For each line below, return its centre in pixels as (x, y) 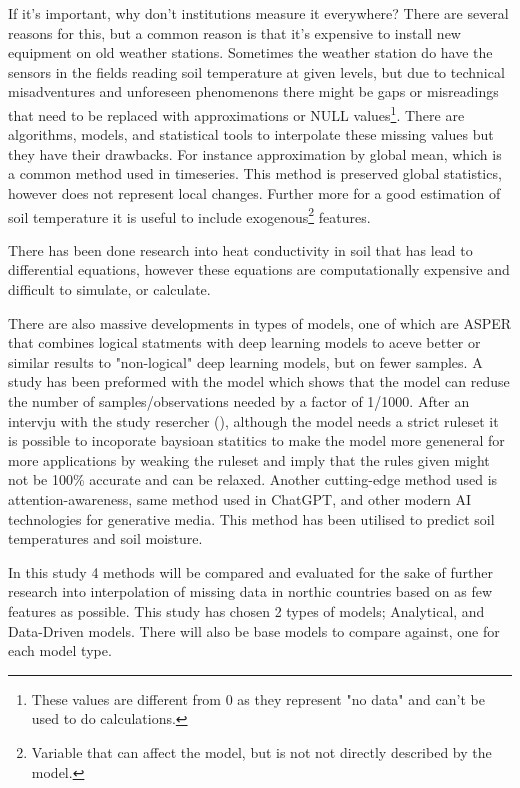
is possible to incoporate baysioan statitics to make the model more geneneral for (256, 440)
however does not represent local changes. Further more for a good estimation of (254, 193)
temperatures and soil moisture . (105, 538)
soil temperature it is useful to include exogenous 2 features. (189, 215)
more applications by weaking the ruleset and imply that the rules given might (249, 459)
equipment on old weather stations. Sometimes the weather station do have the (250, 52)
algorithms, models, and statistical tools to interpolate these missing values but (251, 134)
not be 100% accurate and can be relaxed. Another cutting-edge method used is (253, 479)
